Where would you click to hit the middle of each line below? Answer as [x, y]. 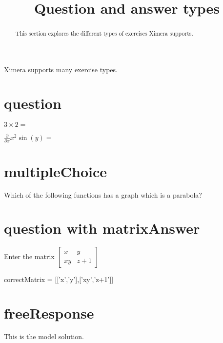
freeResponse [49, 313]
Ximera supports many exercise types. [61, 69]
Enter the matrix [29, 256]
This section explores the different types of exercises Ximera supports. [104, 33]
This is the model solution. [44, 336]
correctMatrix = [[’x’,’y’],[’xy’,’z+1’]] [59, 279]
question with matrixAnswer [102, 228]
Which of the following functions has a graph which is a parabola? [103, 194]
